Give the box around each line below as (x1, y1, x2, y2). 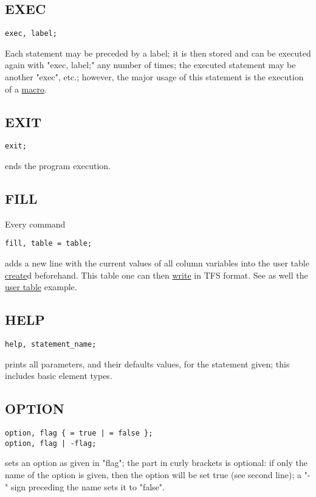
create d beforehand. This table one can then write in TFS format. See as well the (5, 268, 308, 281)
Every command (5, 217, 66, 230)
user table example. (5, 280, 77, 293)
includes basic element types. (5, 369, 112, 382)
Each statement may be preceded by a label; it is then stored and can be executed (5, 46, 311, 59)
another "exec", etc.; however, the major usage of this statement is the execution (5, 71, 304, 83)
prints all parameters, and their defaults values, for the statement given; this (5, 357, 290, 370)
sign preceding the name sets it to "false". (10, 480, 165, 493)
